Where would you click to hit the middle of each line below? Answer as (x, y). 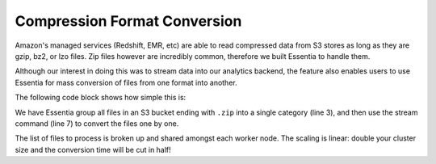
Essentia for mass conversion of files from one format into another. (126, 82)
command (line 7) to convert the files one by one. (97, 123)
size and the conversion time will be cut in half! (93, 149)
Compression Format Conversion (128, 21)
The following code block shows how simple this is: (101, 98)
